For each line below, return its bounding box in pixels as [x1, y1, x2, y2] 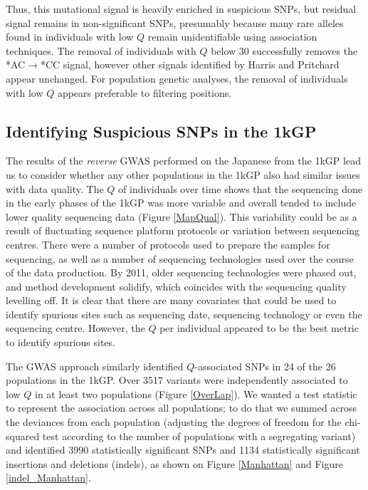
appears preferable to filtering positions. [57, 85, 232, 100]
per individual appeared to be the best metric [159, 320, 359, 335]
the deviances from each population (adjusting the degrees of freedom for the [6, 415, 342, 429]
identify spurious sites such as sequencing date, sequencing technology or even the [6, 306, 362, 321]
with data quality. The [6, 181, 104, 196]
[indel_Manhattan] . [6, 470, 91, 485]
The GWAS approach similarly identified [6, 358, 184, 373]
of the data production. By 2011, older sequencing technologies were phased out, [6, 265, 357, 280]
